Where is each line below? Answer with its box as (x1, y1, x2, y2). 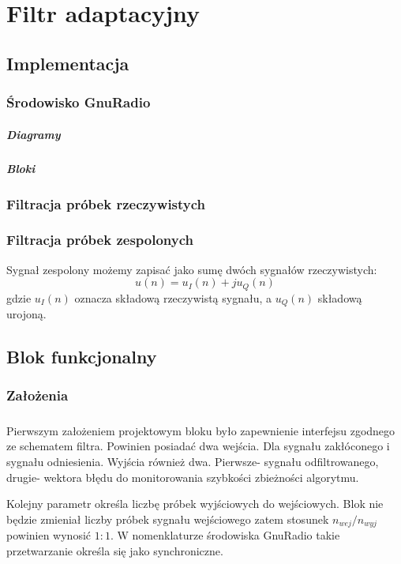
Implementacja (6, 51, 129, 75)
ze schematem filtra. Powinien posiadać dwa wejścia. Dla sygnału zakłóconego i (6, 438, 390, 454)
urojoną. (6, 306, 47, 322)
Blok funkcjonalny (6, 344, 157, 369)
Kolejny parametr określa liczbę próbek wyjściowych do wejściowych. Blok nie (6, 495, 384, 512)
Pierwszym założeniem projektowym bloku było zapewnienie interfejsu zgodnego (6, 422, 395, 438)
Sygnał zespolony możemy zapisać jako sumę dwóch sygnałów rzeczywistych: (6, 261, 377, 277)
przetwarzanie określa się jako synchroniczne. (6, 542, 223, 558)
